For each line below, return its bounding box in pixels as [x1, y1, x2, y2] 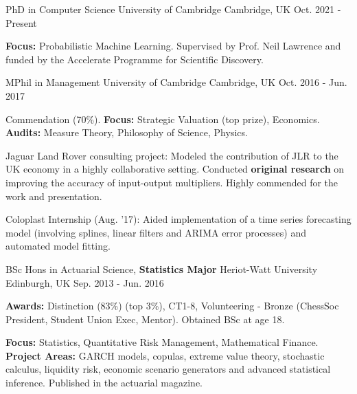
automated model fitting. [5, 239, 111, 253]
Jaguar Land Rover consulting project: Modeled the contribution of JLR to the [5, 148, 338, 162]
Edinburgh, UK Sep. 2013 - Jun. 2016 [5, 275, 164, 289]
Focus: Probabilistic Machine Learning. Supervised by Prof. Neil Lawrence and [5, 39, 341, 53]
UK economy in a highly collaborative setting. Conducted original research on [5, 162, 345, 176]
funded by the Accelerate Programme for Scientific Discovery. [5, 52, 264, 66]
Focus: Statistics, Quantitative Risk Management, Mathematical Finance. [5, 335, 319, 349]
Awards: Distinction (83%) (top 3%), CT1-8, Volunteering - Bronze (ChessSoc [5, 298, 339, 313]
